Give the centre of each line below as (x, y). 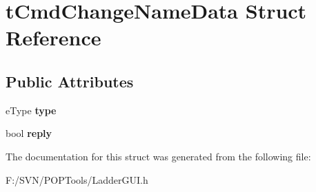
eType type (31, 110)
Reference (53, 38)
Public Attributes (70, 81)
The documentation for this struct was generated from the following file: (158, 156)
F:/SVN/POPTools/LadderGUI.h (77, 179)
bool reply (29, 133)
